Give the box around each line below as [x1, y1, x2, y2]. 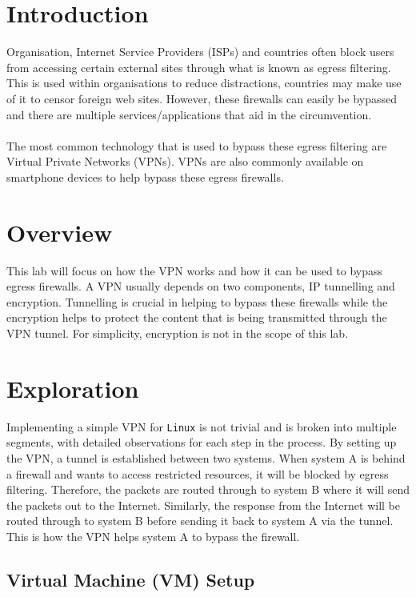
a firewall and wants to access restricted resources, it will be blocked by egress [6, 465, 389, 482]
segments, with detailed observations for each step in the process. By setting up [6, 434, 397, 451]
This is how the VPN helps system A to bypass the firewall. [6, 527, 300, 544]
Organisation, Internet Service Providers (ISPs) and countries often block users [6, 43, 394, 60]
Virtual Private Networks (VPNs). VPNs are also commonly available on [6, 153, 364, 170]
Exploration [6, 371, 139, 404]
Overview [6, 215, 113, 248]
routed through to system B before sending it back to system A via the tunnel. [6, 512, 394, 529]
